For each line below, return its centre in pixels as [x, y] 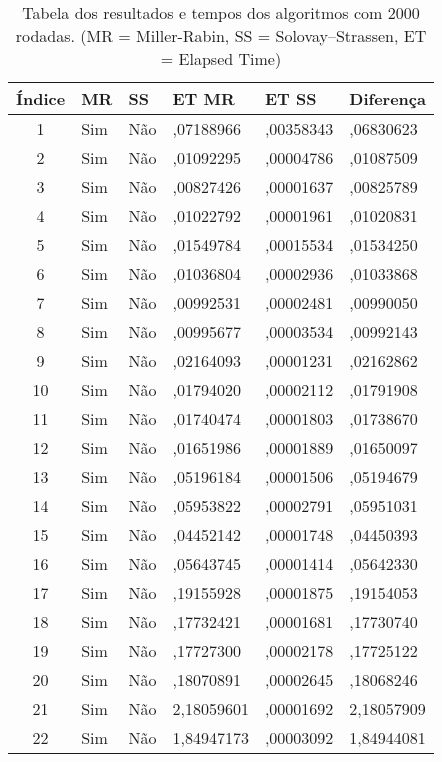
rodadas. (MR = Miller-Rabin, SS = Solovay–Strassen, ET [221, 35]
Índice [41, 98]
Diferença [387, 98]
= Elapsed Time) [221, 58]
